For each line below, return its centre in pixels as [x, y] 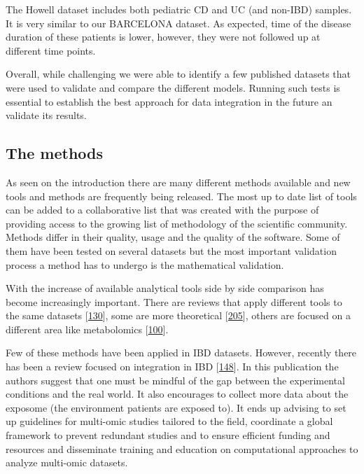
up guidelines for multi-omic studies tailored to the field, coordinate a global [169, 421]
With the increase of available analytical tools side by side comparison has [165, 288]
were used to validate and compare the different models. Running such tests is [173, 87]
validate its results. [46, 115]
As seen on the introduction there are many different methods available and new [178, 182]
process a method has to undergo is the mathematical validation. [145, 264]
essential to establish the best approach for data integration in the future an [169, 101]
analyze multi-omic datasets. [67, 462]
